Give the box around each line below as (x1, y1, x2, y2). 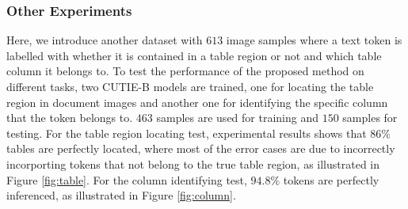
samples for (342, 109, 398, 126)
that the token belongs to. (6, 109, 133, 126)
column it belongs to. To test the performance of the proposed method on (6, 63, 364, 79)
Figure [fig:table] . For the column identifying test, (6, 171, 247, 188)
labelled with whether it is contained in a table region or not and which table (6, 47, 382, 63)
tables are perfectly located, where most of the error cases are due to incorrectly (6, 140, 395, 157)
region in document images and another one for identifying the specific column (6, 93, 388, 110)
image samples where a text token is (226, 32, 402, 48)
